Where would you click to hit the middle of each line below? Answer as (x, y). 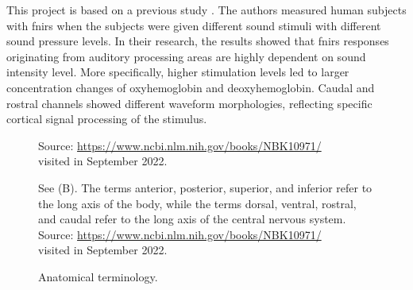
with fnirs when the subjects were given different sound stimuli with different (194, 25)
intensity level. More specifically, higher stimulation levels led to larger (178, 72)
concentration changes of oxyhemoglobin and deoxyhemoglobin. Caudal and (191, 87)
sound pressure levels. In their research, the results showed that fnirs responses (198, 41)
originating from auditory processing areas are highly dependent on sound (186, 56)
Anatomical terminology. (98, 276)
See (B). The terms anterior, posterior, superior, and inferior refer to (205, 187)
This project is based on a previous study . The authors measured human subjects (206, 10)
